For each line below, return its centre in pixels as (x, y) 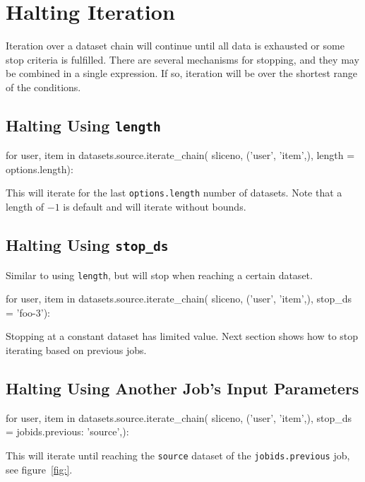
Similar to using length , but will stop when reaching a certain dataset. (159, 275)
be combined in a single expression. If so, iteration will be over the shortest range (182, 73)
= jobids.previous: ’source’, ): (67, 431)
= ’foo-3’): (28, 312)
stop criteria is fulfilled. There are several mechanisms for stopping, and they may (182, 59)
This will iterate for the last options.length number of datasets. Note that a (174, 193)
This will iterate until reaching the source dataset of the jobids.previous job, (178, 455)
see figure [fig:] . (39, 469)
